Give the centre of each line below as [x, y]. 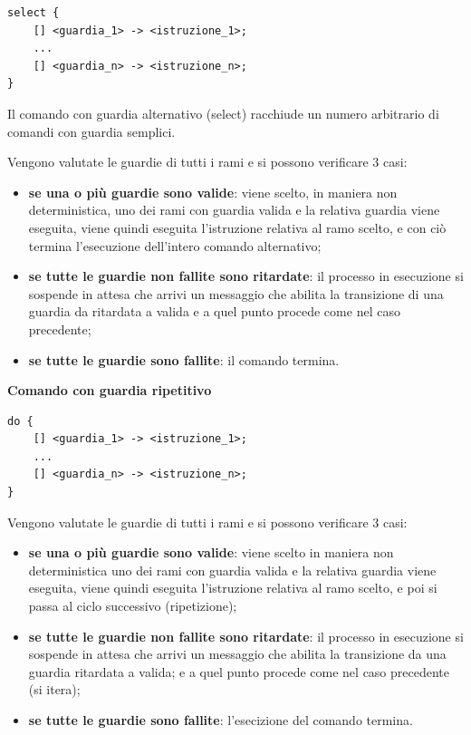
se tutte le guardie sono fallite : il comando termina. [184, 359]
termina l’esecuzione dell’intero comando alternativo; [175, 245]
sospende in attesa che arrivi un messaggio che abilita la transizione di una [236, 293]
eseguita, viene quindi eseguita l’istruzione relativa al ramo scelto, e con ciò [237, 227]
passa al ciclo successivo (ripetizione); [133, 606]
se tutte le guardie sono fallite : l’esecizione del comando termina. [221, 720]
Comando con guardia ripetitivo [110, 390]
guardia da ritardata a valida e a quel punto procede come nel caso [214, 311]
